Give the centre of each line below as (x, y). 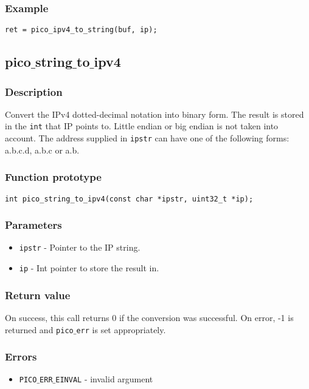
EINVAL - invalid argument (104, 379)
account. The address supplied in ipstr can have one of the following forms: (147, 138)
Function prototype (53, 177)
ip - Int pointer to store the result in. (89, 268)
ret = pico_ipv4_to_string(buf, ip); (81, 30)
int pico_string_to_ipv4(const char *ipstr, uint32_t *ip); (129, 199)
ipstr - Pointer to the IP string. (80, 247)
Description (34, 91)
